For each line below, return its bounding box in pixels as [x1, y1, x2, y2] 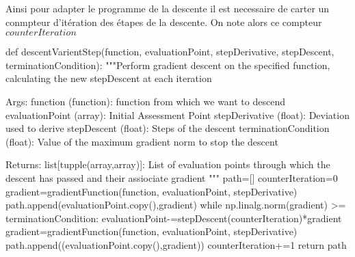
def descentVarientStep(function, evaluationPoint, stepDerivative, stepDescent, [5, 44, 334, 59]
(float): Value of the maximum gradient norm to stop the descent [5, 134, 278, 148]
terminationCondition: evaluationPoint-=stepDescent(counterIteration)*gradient [5, 211, 342, 225]
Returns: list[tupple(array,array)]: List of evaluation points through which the [5, 157, 330, 172]
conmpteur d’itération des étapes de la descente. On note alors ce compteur [5, 14, 322, 29]
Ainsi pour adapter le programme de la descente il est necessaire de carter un [5, 1, 330, 15]
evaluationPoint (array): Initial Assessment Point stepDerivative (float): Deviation [5, 107, 350, 122]
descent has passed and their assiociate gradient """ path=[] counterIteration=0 [5, 170, 338, 185]
